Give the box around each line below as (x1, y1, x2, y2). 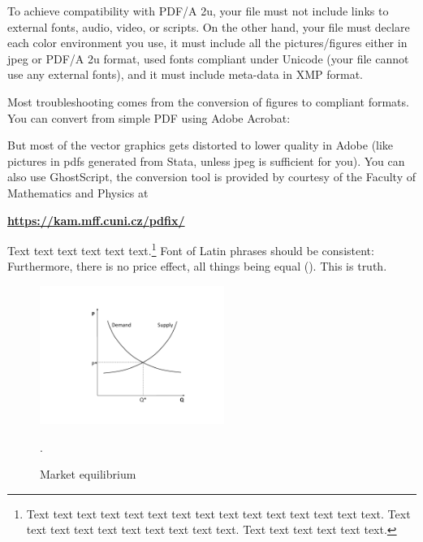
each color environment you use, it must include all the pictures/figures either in (7, 34, 408, 51)
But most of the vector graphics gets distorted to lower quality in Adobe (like (7, 137, 394, 154)
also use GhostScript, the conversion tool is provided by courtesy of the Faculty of (7, 168, 416, 185)
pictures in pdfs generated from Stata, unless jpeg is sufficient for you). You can (7, 152, 405, 169)
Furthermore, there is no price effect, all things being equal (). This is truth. (7, 258, 387, 275)
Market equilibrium (40, 466, 136, 483)
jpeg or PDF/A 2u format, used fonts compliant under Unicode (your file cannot (7, 50, 409, 67)
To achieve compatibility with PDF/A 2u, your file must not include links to (7, 2, 389, 19)
